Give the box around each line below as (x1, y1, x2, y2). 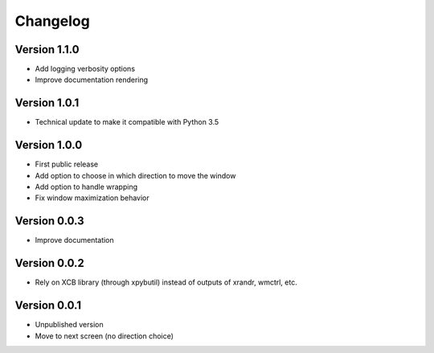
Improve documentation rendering (35, 75, 149, 84)
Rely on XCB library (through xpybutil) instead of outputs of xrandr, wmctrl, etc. (35, 277, 297, 287)
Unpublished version (35, 320, 104, 330)
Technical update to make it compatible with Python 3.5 (35, 117, 219, 127)
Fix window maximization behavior (35, 193, 150, 203)
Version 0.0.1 (14, 298, 82, 313)
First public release (35, 159, 99, 169)
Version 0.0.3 (14, 214, 84, 228)
